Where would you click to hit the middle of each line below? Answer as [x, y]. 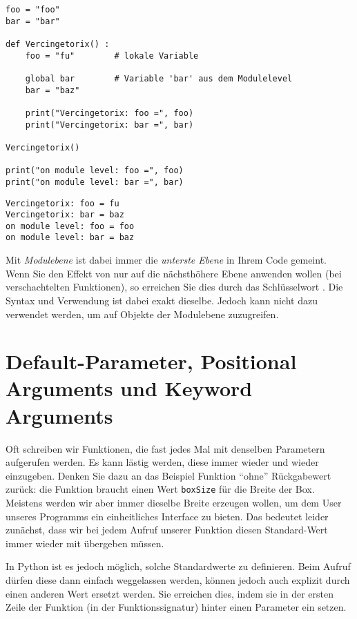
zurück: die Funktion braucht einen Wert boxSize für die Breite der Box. [160, 489]
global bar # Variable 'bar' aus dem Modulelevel [159, 78]
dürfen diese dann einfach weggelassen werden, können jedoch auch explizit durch [178, 580]
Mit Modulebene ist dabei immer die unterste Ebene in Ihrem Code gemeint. [166, 260]
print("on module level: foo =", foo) [95, 171]
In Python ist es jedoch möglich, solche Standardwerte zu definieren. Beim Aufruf [178, 566]
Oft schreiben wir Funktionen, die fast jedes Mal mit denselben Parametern [165, 448]
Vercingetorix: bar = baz [65, 215]
